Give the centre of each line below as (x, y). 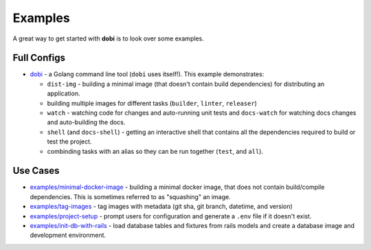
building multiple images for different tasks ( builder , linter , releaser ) (152, 103)
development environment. (68, 235)
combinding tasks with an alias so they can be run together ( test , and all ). (155, 151)
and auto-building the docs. (86, 122)
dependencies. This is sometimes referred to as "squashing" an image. (131, 196)
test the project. (69, 141)
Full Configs (39, 58)
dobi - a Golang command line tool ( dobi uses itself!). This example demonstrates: (147, 74)
